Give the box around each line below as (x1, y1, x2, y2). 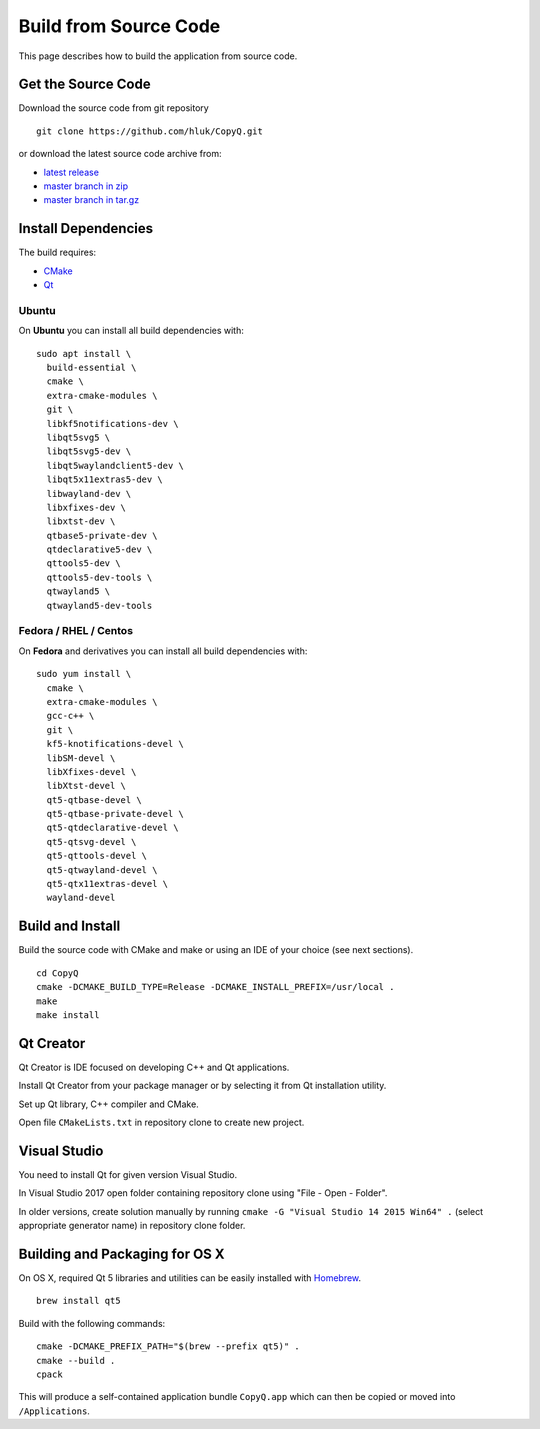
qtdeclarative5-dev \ (46, 544, 153, 555)
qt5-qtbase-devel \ (46, 794, 142, 805)
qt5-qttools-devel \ (46, 850, 148, 862)
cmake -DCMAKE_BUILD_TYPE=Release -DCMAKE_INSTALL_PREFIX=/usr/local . (36, 981, 395, 993)
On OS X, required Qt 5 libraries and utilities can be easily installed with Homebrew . (18, 1271, 362, 1284)
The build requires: (18, 246, 97, 259)
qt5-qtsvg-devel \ (46, 836, 137, 847)
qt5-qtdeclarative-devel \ (46, 822, 179, 834)
